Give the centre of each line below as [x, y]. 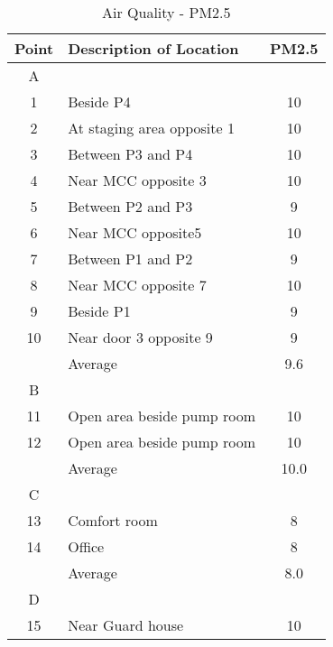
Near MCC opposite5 [135, 232]
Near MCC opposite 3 [137, 180]
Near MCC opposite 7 [137, 285]
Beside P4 [99, 102]
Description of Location [153, 48]
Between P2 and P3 [130, 206]
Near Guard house [126, 625]
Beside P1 [99, 311]
